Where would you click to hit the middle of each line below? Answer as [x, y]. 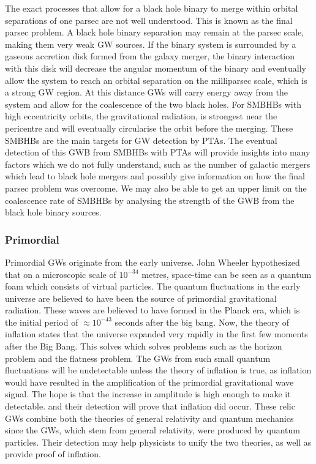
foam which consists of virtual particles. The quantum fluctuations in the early [153, 286]
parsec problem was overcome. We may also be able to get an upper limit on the [156, 188]
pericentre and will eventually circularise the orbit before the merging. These [149, 128]
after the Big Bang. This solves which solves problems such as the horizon [144, 346]
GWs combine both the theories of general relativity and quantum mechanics [149, 418]
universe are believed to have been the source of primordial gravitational [141, 298]
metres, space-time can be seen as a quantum [227, 274]
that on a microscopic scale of [61, 274]
